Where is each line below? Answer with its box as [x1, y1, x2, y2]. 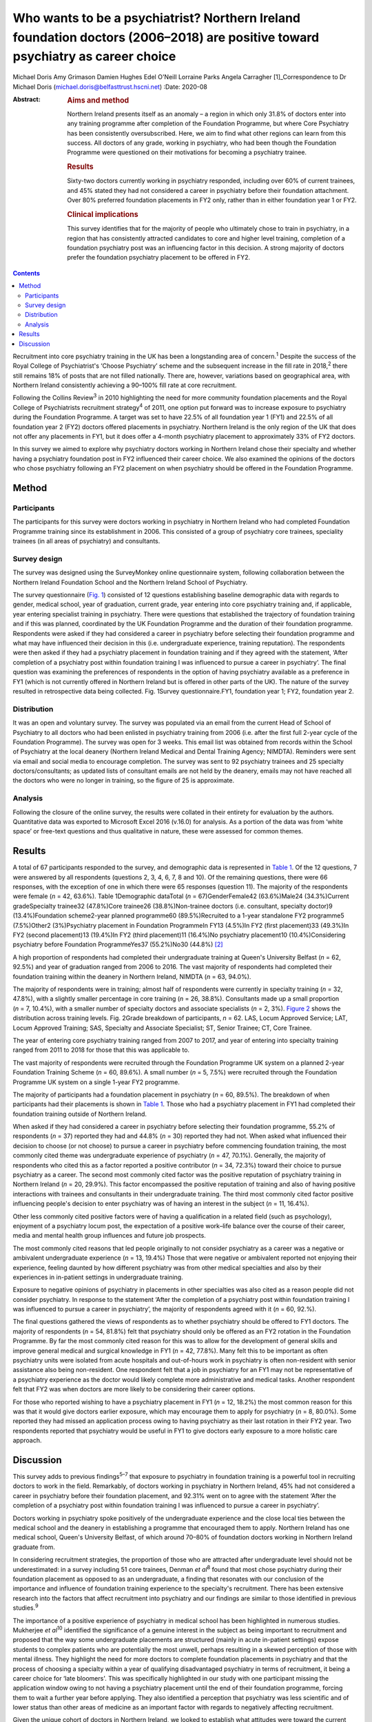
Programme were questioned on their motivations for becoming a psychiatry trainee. [67, 148, 307, 156]
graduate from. [12, 1543, 55, 1551]
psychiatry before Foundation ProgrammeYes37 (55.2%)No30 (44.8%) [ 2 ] [12, 940, 223, 948]
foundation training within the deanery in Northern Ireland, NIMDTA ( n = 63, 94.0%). [12, 972, 251, 981]
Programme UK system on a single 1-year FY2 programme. [12, 1078, 180, 1086]
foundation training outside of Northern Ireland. [12, 1110, 147, 1118]
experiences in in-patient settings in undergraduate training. [12, 1273, 183, 1281]
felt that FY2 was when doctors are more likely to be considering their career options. [12, 1385, 256, 1393]
